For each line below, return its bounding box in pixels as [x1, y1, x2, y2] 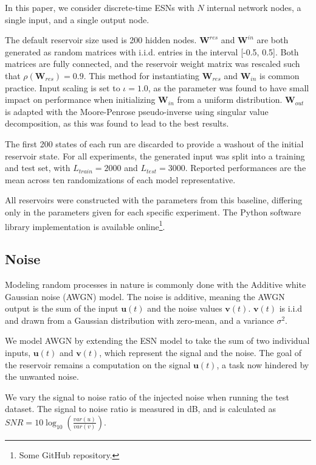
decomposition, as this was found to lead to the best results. [5, 117, 229, 130]
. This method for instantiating [83, 69, 200, 82]
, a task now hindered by [216, 358, 309, 371]
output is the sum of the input [5, 302, 118, 315]
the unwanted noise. [5, 370, 79, 383]
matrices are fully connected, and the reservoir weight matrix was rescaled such [5, 57, 300, 70]
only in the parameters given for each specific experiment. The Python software [5, 205, 301, 218]
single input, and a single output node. [5, 13, 149, 26]
